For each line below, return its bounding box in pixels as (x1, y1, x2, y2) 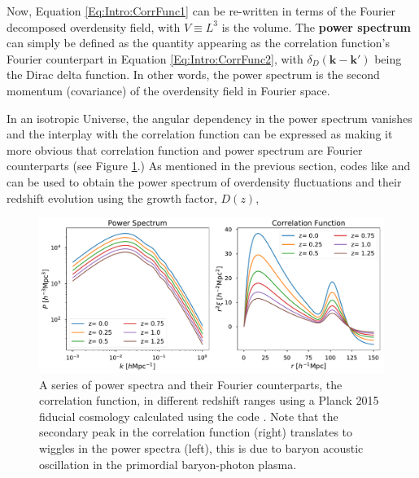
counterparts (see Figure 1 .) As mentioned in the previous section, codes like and (7, 157, 411, 174)
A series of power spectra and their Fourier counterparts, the (39, 375, 343, 392)
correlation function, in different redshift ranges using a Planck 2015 (39, 392, 379, 409)
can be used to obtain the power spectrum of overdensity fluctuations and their (7, 173, 402, 190)
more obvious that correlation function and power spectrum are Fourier (7, 141, 363, 158)
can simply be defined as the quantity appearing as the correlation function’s (7, 34, 391, 51)
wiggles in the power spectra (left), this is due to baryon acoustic (39, 439, 364, 456)
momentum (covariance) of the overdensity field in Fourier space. (7, 81, 330, 99)
